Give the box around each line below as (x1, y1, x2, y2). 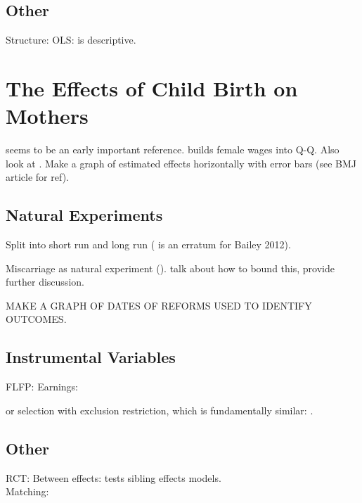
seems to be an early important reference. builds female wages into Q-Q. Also (6, 142, 340, 157)
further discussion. (6, 274, 84, 289)
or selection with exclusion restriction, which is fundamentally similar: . (6, 402, 313, 417)
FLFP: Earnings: (6, 379, 79, 394)
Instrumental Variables (6, 346, 176, 368)
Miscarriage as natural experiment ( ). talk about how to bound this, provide (6, 260, 335, 275)
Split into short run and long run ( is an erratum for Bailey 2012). (6, 237, 291, 252)
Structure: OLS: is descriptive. (6, 32, 136, 47)
